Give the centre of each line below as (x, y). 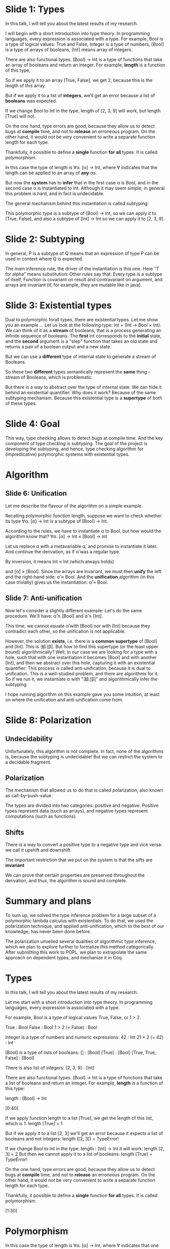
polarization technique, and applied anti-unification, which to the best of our (85, 926)
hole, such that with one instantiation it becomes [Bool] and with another (81, 657)
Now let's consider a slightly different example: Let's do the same (74, 610)
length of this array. (26, 86)
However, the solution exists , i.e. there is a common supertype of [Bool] (81, 641)
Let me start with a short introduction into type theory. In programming (79, 1002)
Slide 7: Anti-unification (44, 598)
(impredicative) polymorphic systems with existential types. (67, 454)
